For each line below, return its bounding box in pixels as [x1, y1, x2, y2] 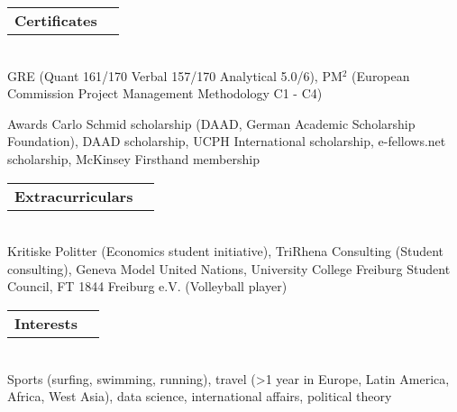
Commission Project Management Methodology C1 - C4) [7, 84, 323, 103]
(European [352, 66, 410, 85]
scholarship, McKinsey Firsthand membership [7, 149, 260, 168]
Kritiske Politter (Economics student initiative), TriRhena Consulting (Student [7, 242, 444, 261]
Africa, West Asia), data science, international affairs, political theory [7, 387, 392, 406]
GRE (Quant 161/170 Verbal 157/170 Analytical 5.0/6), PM [7, 66, 343, 85]
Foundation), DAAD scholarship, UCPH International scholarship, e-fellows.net [7, 132, 446, 151]
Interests [14, 312, 78, 334]
